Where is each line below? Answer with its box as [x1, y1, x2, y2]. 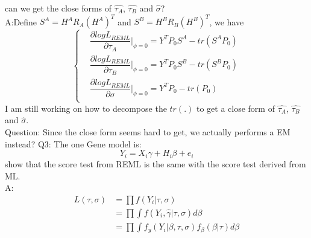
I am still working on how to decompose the [5, 101, 167, 114]
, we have [209, 15, 244, 28]
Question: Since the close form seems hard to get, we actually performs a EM [5, 126, 291, 138]
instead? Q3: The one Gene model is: [5, 137, 142, 150]
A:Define [5, 15, 37, 28]
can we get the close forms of [5, 2, 112, 14]
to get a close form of [196, 101, 275, 114]
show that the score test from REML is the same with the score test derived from [5, 158, 306, 170]
